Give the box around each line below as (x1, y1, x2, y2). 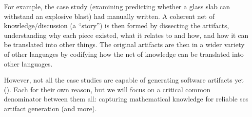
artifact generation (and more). (4, 103, 97, 113)
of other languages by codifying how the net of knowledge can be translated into (4, 49, 244, 59)
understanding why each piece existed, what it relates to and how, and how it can (4, 30, 249, 40)
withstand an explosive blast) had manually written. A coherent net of (4, 11, 214, 21)
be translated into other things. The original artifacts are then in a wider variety (4, 39, 245, 50)
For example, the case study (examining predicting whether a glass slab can (4, 1, 230, 11)
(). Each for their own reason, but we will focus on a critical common (4, 84, 211, 94)
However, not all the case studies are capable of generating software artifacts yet (4, 75, 244, 85)
